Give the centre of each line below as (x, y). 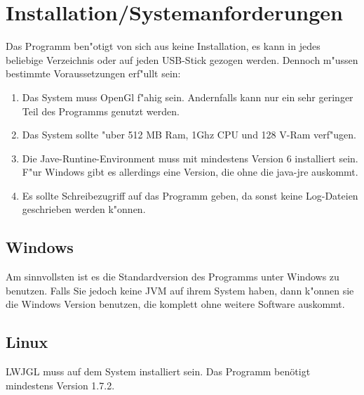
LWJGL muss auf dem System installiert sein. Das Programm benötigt (158, 371)
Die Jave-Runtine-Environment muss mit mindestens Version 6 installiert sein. (190, 158)
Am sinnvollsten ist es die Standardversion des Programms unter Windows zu (173, 277)
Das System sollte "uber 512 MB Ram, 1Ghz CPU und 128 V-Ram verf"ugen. (189, 135)
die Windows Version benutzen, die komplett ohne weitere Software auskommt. (175, 304)
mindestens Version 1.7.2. (60, 385)
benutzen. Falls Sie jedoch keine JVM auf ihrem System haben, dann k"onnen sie (180, 290)
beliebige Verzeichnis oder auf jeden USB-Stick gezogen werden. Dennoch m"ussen (182, 59)
